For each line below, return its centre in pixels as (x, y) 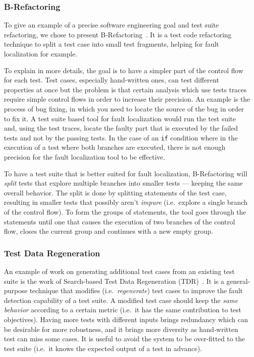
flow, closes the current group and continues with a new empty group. (109, 231)
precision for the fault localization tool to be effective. (85, 157)
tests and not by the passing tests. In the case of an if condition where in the (121, 137)
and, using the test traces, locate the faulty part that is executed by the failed (121, 128)
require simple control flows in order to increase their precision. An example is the (127, 99)
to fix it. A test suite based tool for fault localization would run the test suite (120, 118)
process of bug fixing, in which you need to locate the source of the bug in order (124, 108)
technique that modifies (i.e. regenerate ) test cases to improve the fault (136, 290)
